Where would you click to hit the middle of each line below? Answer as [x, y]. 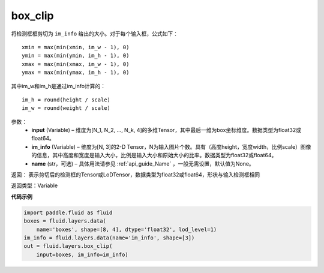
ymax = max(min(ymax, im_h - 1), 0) [76, 73]
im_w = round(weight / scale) [66, 108]
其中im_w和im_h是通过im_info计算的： [58, 86]
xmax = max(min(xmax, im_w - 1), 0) [76, 64]
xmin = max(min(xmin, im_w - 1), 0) [76, 47]
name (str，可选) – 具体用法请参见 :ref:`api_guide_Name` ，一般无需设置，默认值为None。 [143, 163]
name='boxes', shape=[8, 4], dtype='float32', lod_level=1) [127, 229]
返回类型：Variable [34, 185]
